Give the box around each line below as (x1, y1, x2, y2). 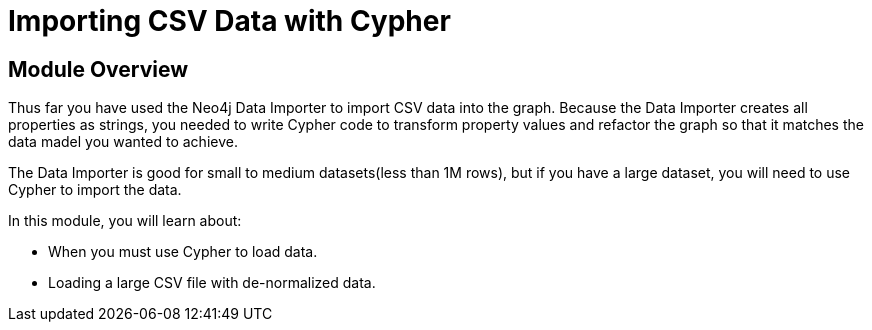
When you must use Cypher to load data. (48, 243, 318, 261)
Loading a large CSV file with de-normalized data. (48, 274, 376, 292)
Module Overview (8, 56, 189, 82)
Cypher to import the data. (8, 181, 182, 199)
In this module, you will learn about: (8, 212, 242, 230)
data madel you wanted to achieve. (8, 133, 238, 151)
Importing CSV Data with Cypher (8, 4, 451, 38)
